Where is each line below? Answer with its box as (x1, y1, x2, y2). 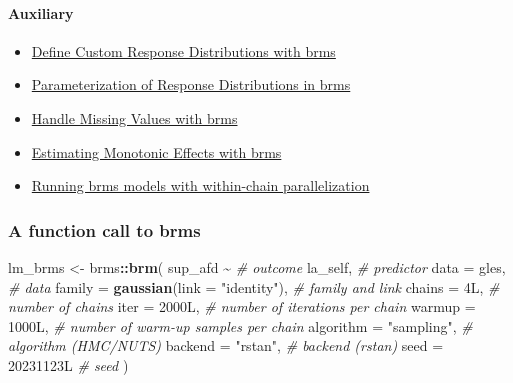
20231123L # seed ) (8, 354, 129, 375)
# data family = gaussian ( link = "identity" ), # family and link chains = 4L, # (8, 276, 500, 297)
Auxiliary (8, 2, 74, 23)
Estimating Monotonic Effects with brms (31, 141, 282, 162)
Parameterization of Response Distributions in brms (31, 74, 351, 95)
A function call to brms (8, 217, 201, 242)
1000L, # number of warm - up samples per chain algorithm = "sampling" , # (8, 315, 473, 336)
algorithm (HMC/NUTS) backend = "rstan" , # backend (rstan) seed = (8, 335, 444, 356)
